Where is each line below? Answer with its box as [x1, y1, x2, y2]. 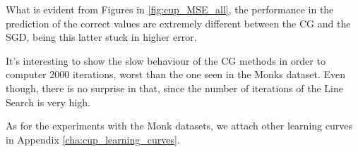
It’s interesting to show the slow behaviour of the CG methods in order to [6, 53, 326, 68]
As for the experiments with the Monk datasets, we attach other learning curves [6, 118, 352, 133]
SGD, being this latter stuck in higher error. [6, 30, 197, 44]
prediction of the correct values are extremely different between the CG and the [6, 15, 351, 30]
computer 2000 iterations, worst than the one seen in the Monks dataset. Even [6, 67, 345, 82]
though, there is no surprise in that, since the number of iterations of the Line [6, 80, 343, 95]
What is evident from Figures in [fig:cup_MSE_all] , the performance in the [6, 2, 334, 16]
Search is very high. [6, 94, 90, 109]
